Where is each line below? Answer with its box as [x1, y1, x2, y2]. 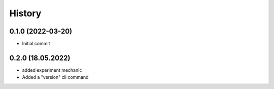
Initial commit [22, 41, 50, 47]
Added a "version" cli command [22, 74, 89, 80]
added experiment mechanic [22, 67, 82, 73]
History [9, 8, 42, 19]
